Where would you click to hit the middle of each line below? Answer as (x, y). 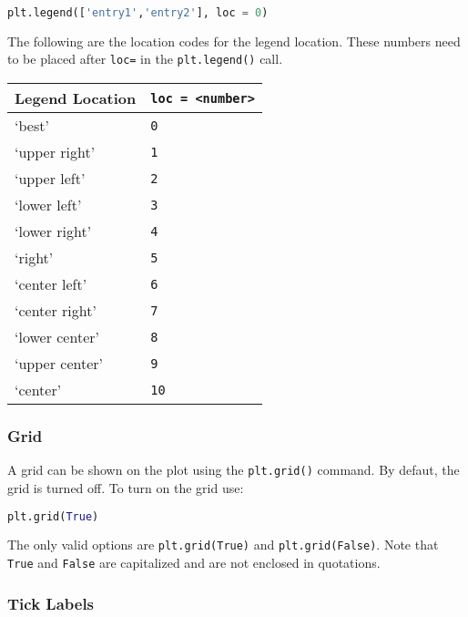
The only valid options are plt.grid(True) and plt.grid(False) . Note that (223, 545)
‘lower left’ (48, 205)
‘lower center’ (57, 337)
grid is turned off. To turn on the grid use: (126, 488)
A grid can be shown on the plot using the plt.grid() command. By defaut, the (234, 470)
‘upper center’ (59, 364)
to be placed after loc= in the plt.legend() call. (145, 59)
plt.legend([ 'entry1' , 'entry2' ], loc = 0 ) (138, 13)
